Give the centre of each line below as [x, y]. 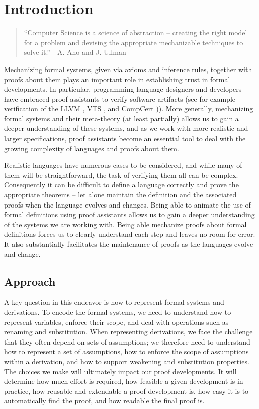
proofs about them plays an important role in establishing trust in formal [117, 79]
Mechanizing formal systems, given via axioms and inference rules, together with [128, 69]
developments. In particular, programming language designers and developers [123, 89]
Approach [30, 281]
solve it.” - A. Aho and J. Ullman [75, 52]
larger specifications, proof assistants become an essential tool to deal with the [125, 138]
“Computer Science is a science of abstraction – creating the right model [136, 32]
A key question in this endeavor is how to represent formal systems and [114, 302]
